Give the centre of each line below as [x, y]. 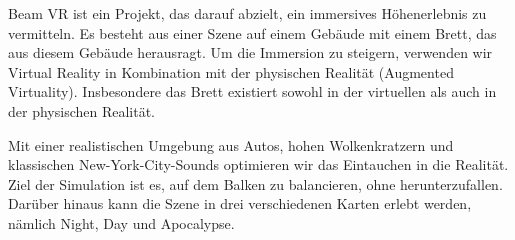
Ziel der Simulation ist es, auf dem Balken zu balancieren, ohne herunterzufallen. [255, 183]
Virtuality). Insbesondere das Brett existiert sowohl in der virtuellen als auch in [252, 91]
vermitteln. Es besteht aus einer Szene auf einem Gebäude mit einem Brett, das [252, 32]
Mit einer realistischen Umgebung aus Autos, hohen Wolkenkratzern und [231, 144]
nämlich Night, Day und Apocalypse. [121, 222]
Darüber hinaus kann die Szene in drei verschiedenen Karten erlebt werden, [240, 203]
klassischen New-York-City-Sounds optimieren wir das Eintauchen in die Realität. [258, 164]
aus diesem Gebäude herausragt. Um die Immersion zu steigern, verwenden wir [250, 52]
